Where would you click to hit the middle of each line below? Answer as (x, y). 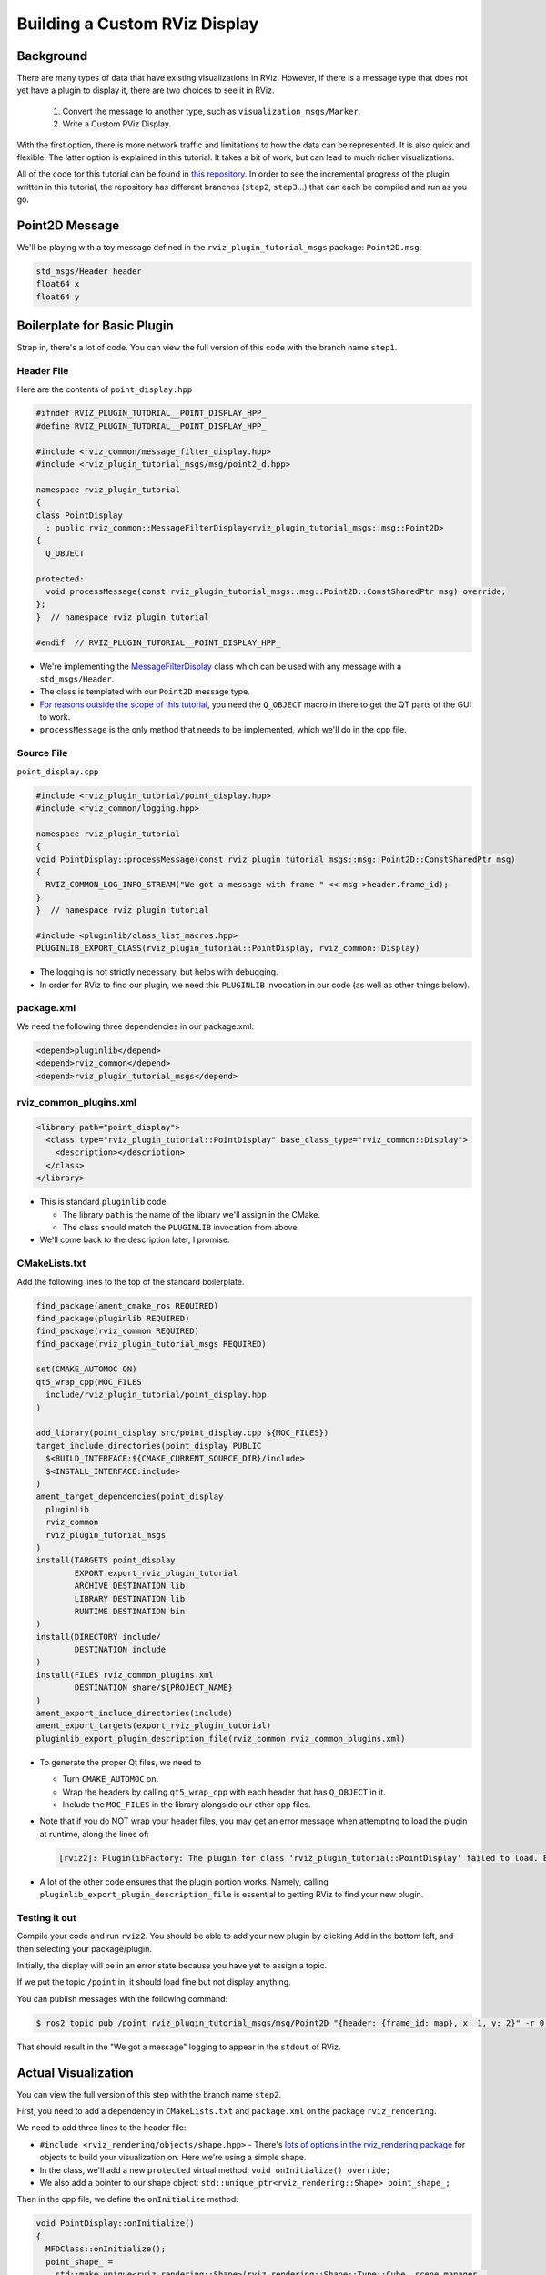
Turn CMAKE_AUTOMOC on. (111, 1779)
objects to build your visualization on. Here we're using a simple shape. (173, 2158)
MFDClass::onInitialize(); (106, 2249)
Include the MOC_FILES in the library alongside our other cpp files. (187, 1804)
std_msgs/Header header (89, 272)
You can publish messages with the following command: (122, 1998)
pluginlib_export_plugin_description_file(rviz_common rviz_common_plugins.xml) (221, 1739)
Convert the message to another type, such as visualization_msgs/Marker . (212, 111)
